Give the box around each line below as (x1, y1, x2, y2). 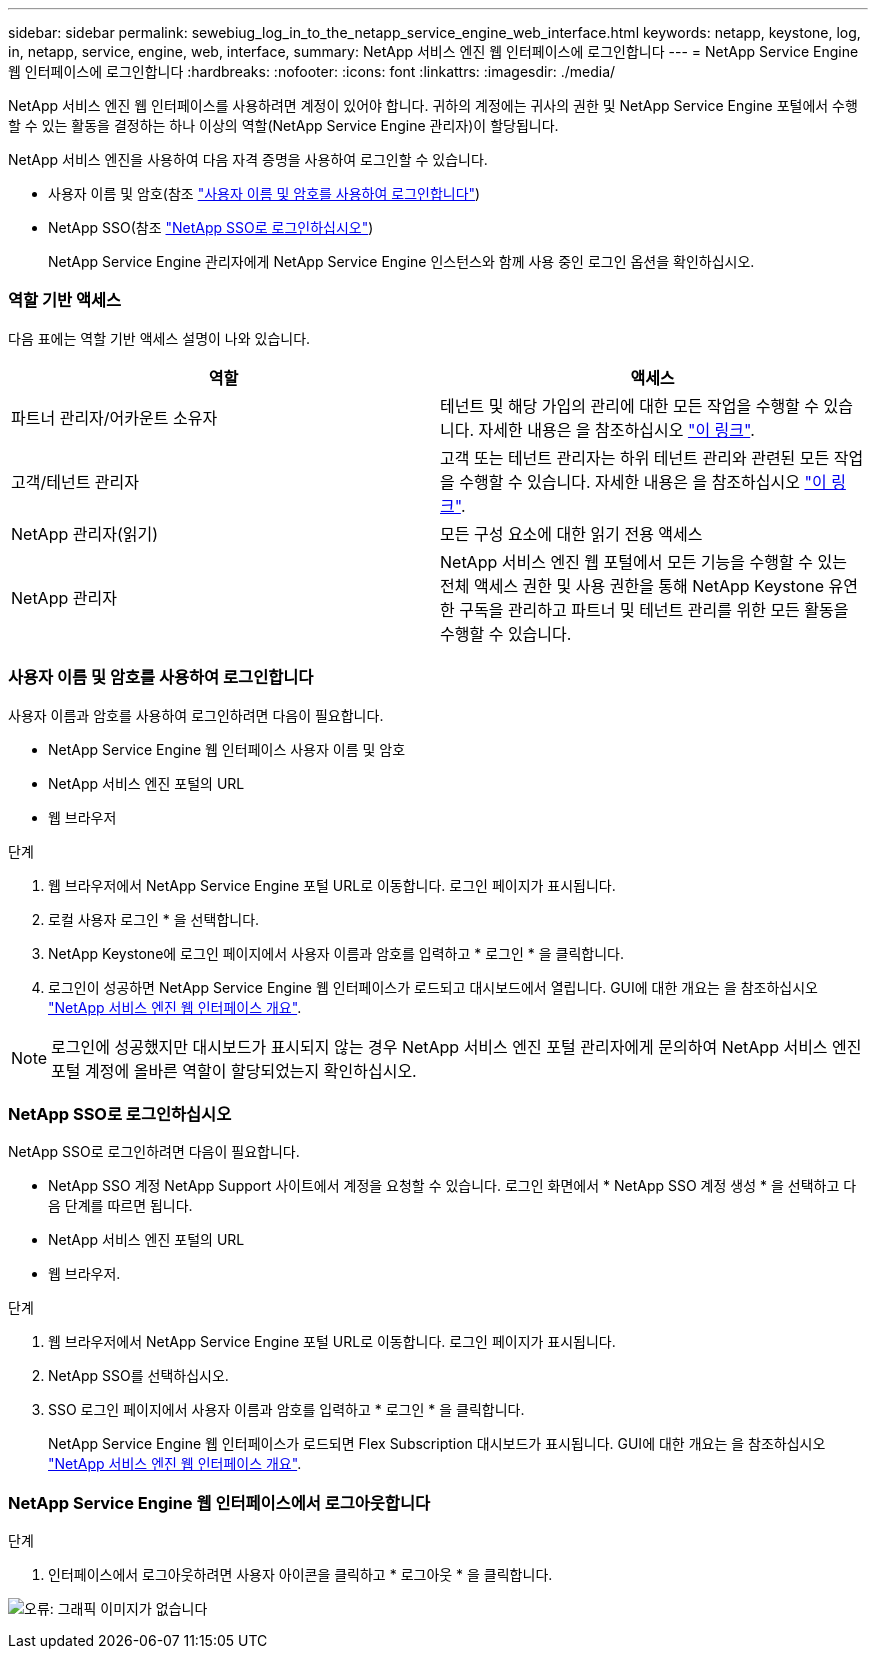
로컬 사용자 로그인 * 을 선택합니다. (48, 910, 260, 928)
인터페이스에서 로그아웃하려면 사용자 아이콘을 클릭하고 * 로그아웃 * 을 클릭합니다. (48, 1566, 553, 1583)
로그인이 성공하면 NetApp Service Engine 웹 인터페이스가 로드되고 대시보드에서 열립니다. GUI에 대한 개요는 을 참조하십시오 (48, 978, 818, 996)
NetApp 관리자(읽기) (11, 523, 159, 544)
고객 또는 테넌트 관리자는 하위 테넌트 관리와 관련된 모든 (440, 447, 830, 468)
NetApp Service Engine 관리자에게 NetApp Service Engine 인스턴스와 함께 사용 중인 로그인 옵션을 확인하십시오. (48, 253, 755, 270)
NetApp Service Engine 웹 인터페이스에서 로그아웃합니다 (8, 1492, 430, 1513)
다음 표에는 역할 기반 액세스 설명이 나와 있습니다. (8, 329, 311, 347)
